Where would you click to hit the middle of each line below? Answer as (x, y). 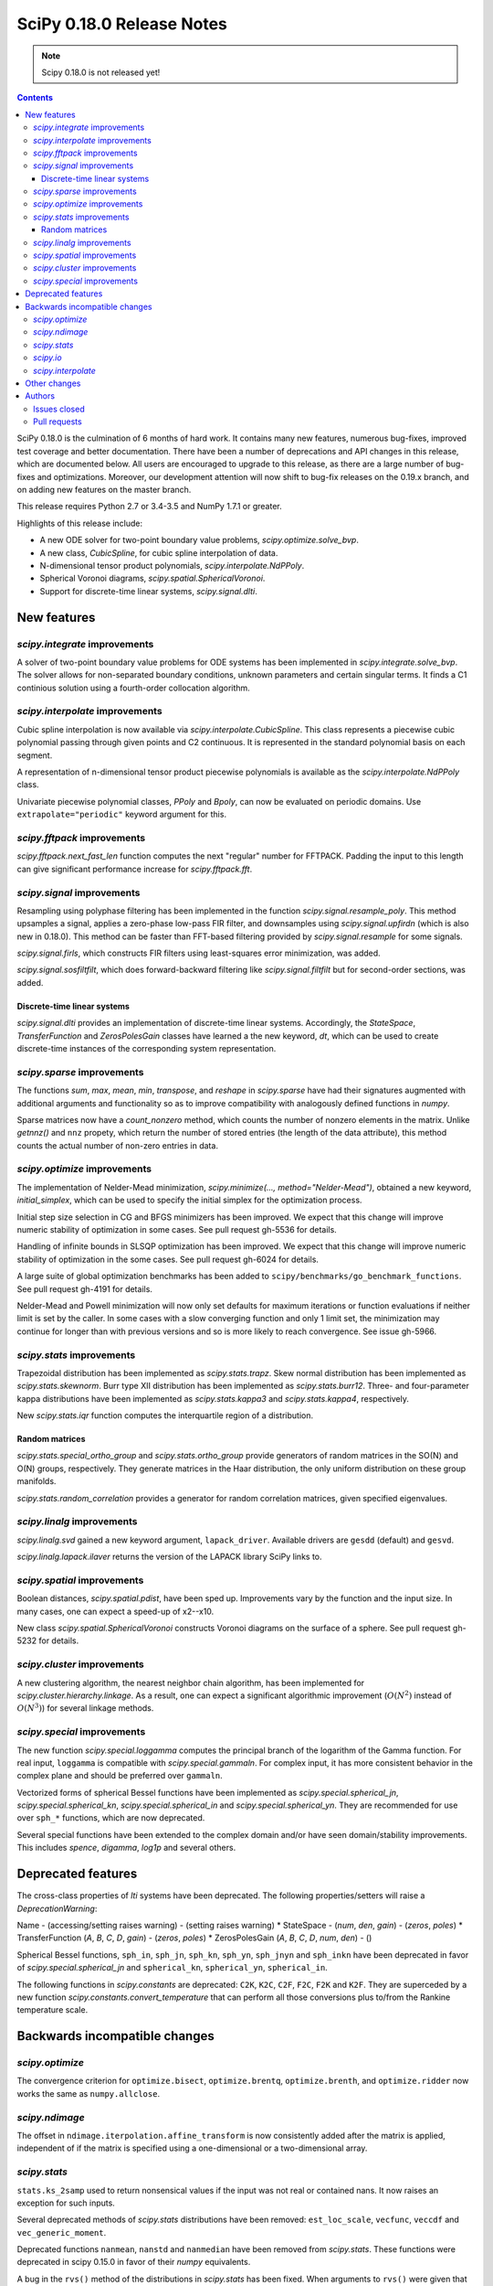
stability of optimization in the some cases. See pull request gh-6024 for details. (168, 1259)
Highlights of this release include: (80, 523)
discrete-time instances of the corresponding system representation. (147, 1048)
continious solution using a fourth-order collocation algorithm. (133, 688)
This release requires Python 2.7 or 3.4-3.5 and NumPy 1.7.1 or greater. (149, 507)
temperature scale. (52, 2010)
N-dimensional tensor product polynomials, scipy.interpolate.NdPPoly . (172, 566)
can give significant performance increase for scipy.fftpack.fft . (135, 869)
